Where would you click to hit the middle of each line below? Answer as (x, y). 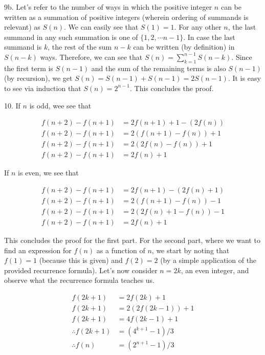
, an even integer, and (215, 270)
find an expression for (38, 250)
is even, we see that (48, 173)
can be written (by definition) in (184, 47)
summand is (23, 47)
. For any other (198, 27)
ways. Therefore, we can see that (91, 57)
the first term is (29, 68)
